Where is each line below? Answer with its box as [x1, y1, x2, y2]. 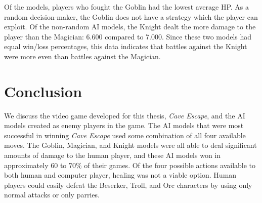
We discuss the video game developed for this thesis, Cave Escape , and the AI [4, 110, 245, 120]
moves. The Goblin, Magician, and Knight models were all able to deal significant [4, 140, 257, 150]
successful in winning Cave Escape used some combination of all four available [4, 130, 246, 140]
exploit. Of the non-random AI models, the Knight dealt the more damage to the [4, 21, 256, 32]
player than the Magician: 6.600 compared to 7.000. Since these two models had [4, 31, 252, 42]
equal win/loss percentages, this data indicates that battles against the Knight [4, 41, 247, 52]
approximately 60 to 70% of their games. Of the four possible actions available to [4, 159, 256, 170]
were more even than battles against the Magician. [4, 51, 161, 61]
